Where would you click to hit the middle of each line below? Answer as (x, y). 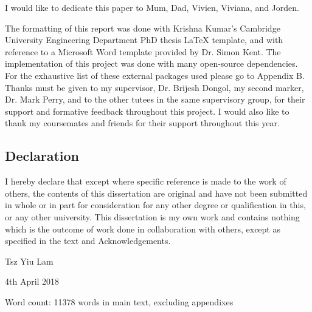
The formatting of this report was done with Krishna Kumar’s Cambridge (143, 28)
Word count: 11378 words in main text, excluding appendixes (119, 301)
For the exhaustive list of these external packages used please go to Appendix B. (155, 75)
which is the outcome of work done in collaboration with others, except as (143, 229)
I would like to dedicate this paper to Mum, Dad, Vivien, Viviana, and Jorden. (152, 7)
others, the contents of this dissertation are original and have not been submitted (156, 193)
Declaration (42, 156)
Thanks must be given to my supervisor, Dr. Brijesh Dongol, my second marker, (154, 87)
